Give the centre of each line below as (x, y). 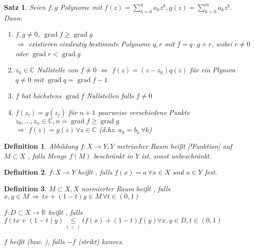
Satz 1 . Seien (25, 7)
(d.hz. (107, 129)
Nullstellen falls (110, 96)
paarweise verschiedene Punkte (144, 112)
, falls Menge (47, 155)
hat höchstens (41, 96)
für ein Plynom (212, 70)
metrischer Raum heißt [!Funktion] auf (174, 146)
